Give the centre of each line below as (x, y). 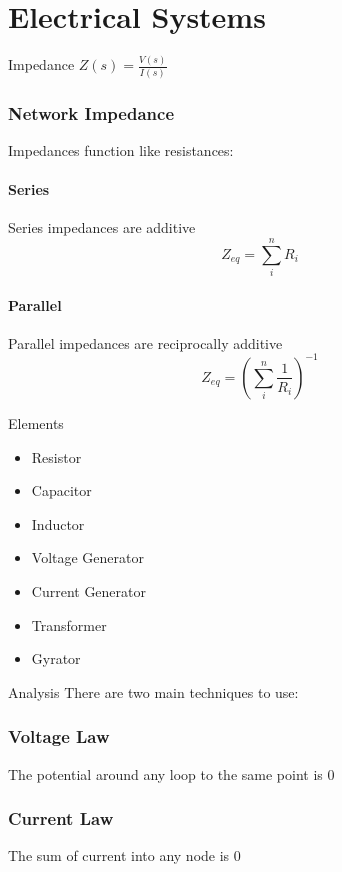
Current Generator (89, 590)
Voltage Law (59, 736)
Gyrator (56, 658)
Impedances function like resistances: (121, 149)
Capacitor (61, 490)
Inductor (58, 523)
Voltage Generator (87, 557)
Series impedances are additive (102, 227)
